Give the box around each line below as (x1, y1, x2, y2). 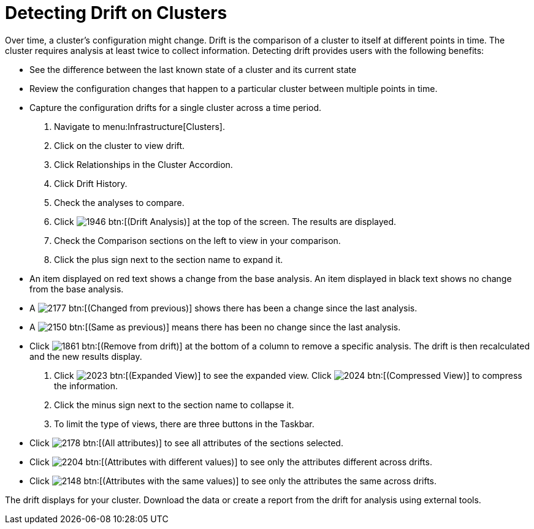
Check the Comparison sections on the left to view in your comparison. (54, 235, 341, 246)
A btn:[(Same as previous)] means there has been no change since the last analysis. (29, 321, 401, 332)
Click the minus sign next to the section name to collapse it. (54, 399, 294, 410)
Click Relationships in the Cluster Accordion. (54, 159, 233, 170)
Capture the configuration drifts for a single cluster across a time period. (29, 102, 322, 113)
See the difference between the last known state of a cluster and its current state (29, 64, 357, 75)
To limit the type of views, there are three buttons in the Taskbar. (54, 418, 315, 429)
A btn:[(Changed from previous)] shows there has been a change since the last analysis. (29, 302, 418, 313)
